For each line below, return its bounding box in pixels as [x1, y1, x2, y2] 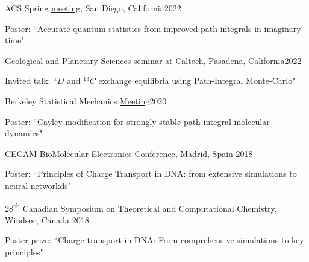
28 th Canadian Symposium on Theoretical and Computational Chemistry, [5, 200, 277, 214]
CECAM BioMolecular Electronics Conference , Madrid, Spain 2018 [5, 147, 253, 159]
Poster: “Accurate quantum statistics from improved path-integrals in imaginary [5, 22, 301, 34]
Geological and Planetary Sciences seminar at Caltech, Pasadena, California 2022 [5, 54, 302, 66]
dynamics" [5, 127, 43, 139]
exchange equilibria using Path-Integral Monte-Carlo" [98, 74, 296, 87]
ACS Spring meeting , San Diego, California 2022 [5, 2, 181, 14]
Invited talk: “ [5, 74, 57, 87]
